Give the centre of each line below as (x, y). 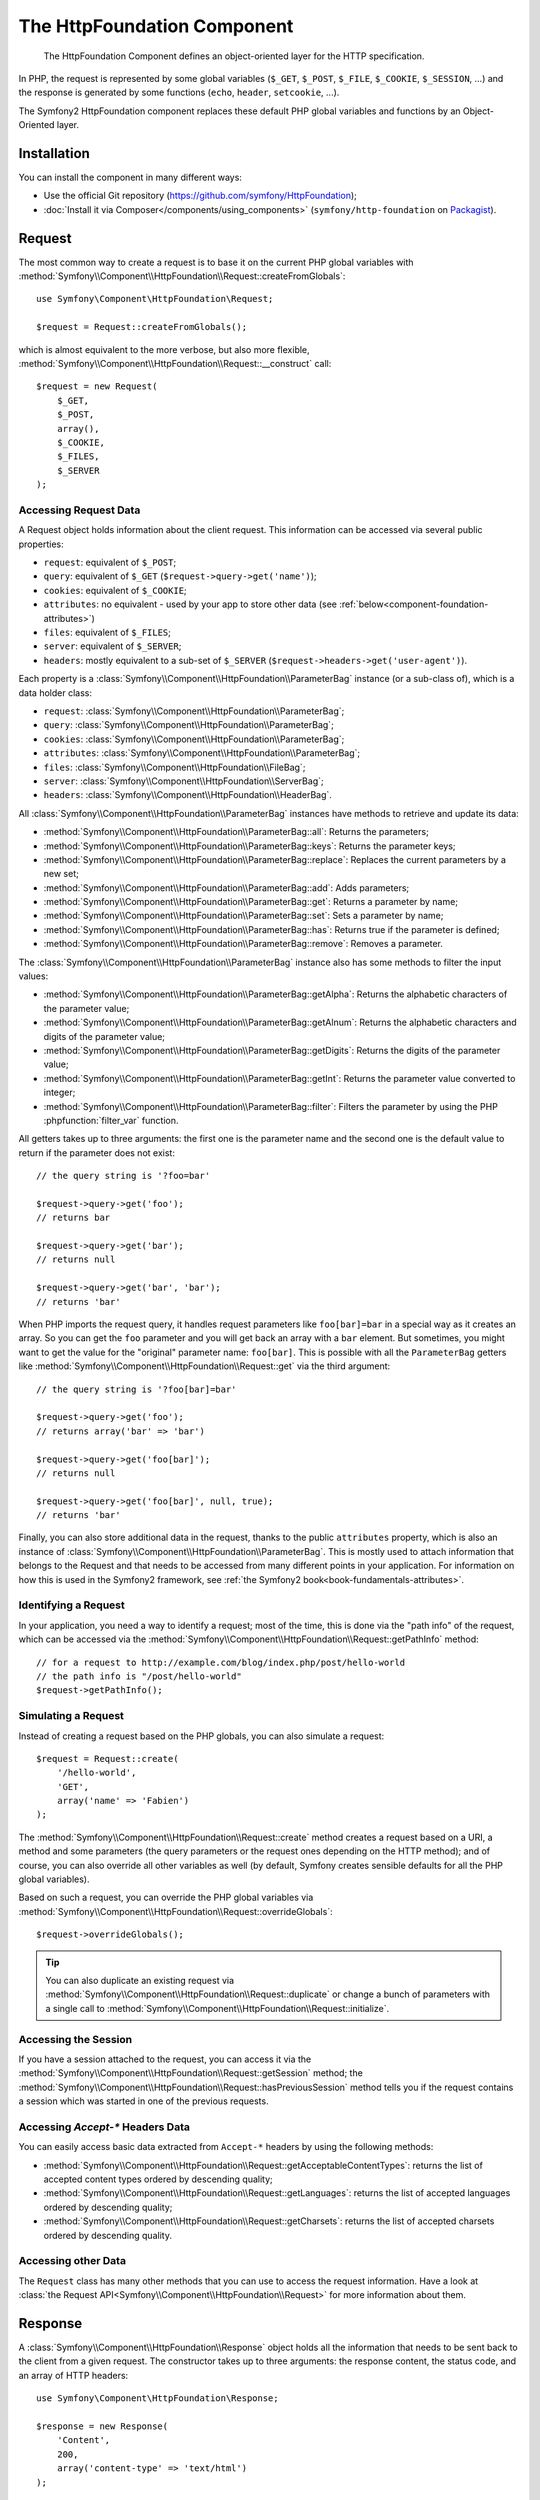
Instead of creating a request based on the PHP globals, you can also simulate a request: (201, 1736)
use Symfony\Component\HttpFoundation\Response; (157, 2398)
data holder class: (55, 692)
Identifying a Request (71, 1605)
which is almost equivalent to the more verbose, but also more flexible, (164, 349)
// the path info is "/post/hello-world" (139, 1676)
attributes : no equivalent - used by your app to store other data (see (190, 604)
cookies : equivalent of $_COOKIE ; (115, 590)
